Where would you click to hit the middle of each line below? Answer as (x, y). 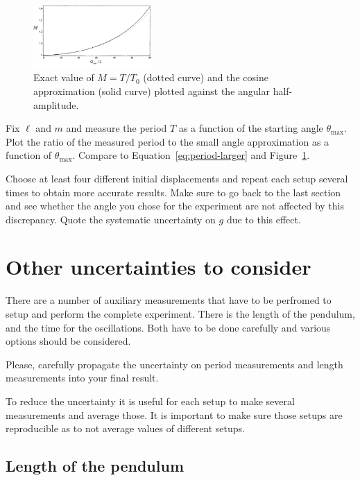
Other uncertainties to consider (158, 267)
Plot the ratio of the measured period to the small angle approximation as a (168, 141)
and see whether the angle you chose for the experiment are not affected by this (175, 206)
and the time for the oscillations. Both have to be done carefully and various (168, 327)
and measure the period (117, 128)
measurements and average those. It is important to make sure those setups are (174, 414)
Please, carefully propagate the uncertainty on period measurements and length (174, 364)
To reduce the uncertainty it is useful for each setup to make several (150, 401)
